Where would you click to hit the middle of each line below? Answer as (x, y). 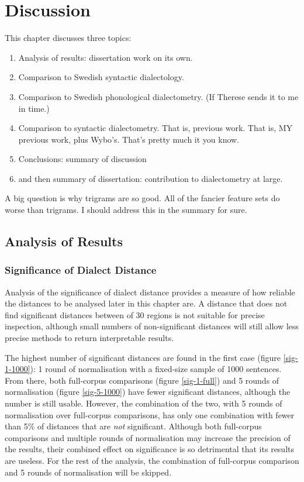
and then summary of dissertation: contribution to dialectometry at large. (151, 178)
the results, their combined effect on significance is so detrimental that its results (149, 449)
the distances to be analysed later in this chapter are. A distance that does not (146, 303)
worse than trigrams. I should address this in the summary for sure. (126, 210)
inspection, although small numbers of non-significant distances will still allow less (152, 326)
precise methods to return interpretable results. (89, 338)
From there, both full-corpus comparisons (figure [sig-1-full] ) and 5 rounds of (142, 380)
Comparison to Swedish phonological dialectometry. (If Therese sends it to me (158, 96)
